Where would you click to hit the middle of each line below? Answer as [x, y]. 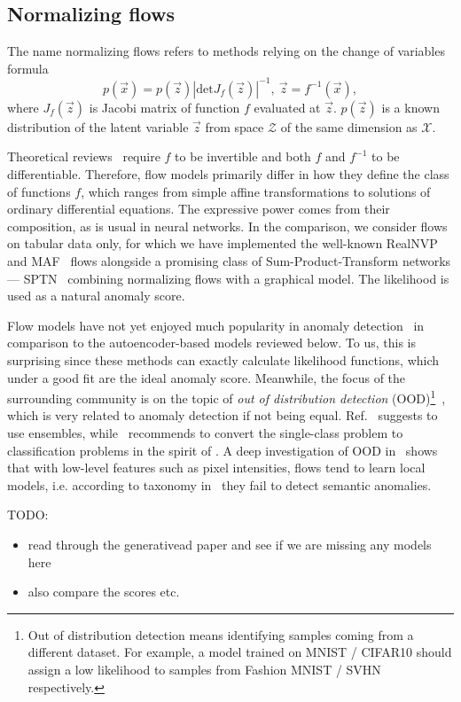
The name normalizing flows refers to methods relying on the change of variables [226, 51]
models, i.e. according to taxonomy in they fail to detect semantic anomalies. [219, 484]
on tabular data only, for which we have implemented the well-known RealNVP [223, 243]
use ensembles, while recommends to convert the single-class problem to [205, 433]
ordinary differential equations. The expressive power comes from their [199, 209]
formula [28, 68]
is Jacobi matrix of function [164, 107]
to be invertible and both [243, 156]
